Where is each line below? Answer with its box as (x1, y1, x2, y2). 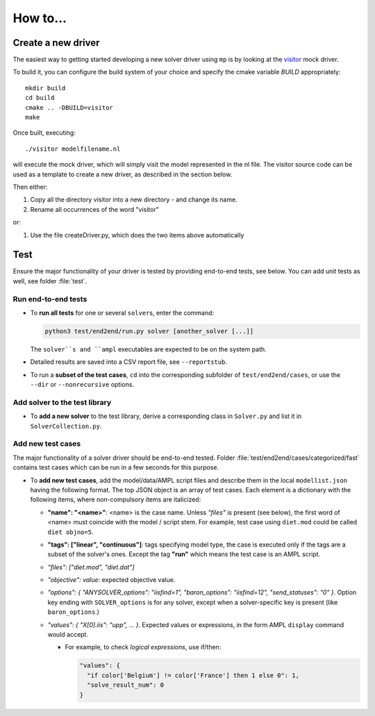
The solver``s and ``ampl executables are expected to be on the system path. (30, 344, 267, 353)
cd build (25, 94, 55, 102)
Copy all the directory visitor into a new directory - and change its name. (30, 195, 237, 204)
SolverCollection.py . (30, 422, 102, 430)
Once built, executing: (12, 128, 76, 137)
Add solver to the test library (12, 397, 111, 407)
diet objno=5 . (47, 528, 94, 536)
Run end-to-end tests (12, 294, 87, 303)
